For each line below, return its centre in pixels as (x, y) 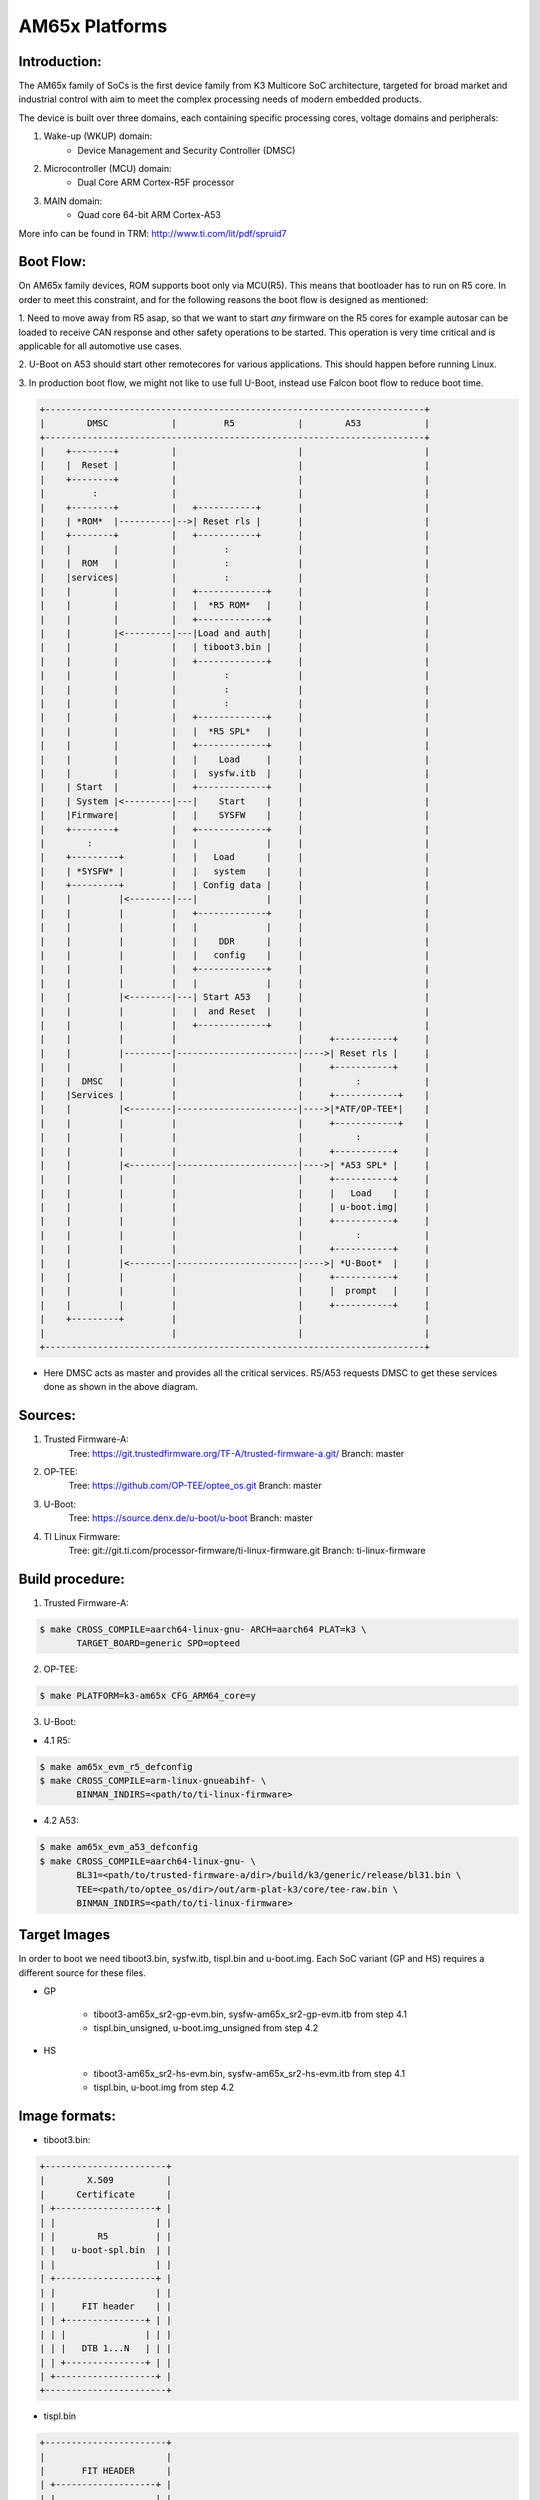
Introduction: (60, 61)
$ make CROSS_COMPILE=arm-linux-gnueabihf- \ (153, 1780)
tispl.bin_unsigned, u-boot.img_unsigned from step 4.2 (206, 2027)
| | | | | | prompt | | (234, 1291)
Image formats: (67, 2115)
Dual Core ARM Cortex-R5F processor (156, 182)
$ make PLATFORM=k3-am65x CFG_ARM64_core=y (148, 1696)
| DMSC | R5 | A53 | (234, 423)
